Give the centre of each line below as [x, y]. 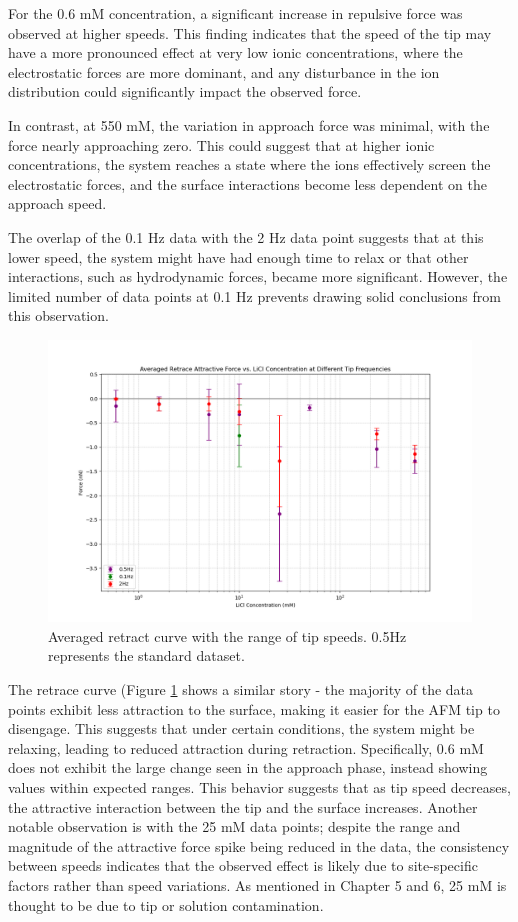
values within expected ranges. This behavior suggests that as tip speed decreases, [259, 787]
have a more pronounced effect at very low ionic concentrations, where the [235, 52]
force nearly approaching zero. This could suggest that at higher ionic [221, 144]
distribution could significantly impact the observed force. [185, 91]
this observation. [58, 315]
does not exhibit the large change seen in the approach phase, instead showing [248, 767]
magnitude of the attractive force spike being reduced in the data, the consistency [259, 845]
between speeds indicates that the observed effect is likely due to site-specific [243, 865]
